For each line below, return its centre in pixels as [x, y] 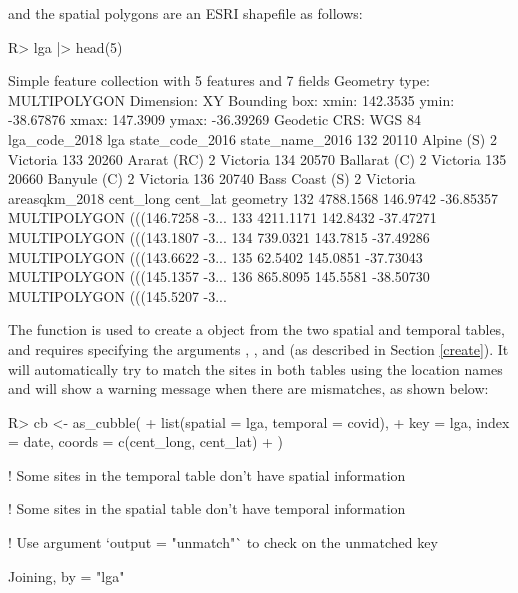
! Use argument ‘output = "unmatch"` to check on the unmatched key [223, 542]
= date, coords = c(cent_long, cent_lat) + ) [146, 441]
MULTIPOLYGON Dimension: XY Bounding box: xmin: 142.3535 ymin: [231, 99]
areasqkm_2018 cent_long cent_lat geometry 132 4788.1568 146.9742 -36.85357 [253, 197]
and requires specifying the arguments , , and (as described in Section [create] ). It [258, 348]
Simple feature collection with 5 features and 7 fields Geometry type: [219, 80]
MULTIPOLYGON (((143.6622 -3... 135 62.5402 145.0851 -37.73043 [215, 256]
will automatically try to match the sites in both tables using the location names [255, 368]
